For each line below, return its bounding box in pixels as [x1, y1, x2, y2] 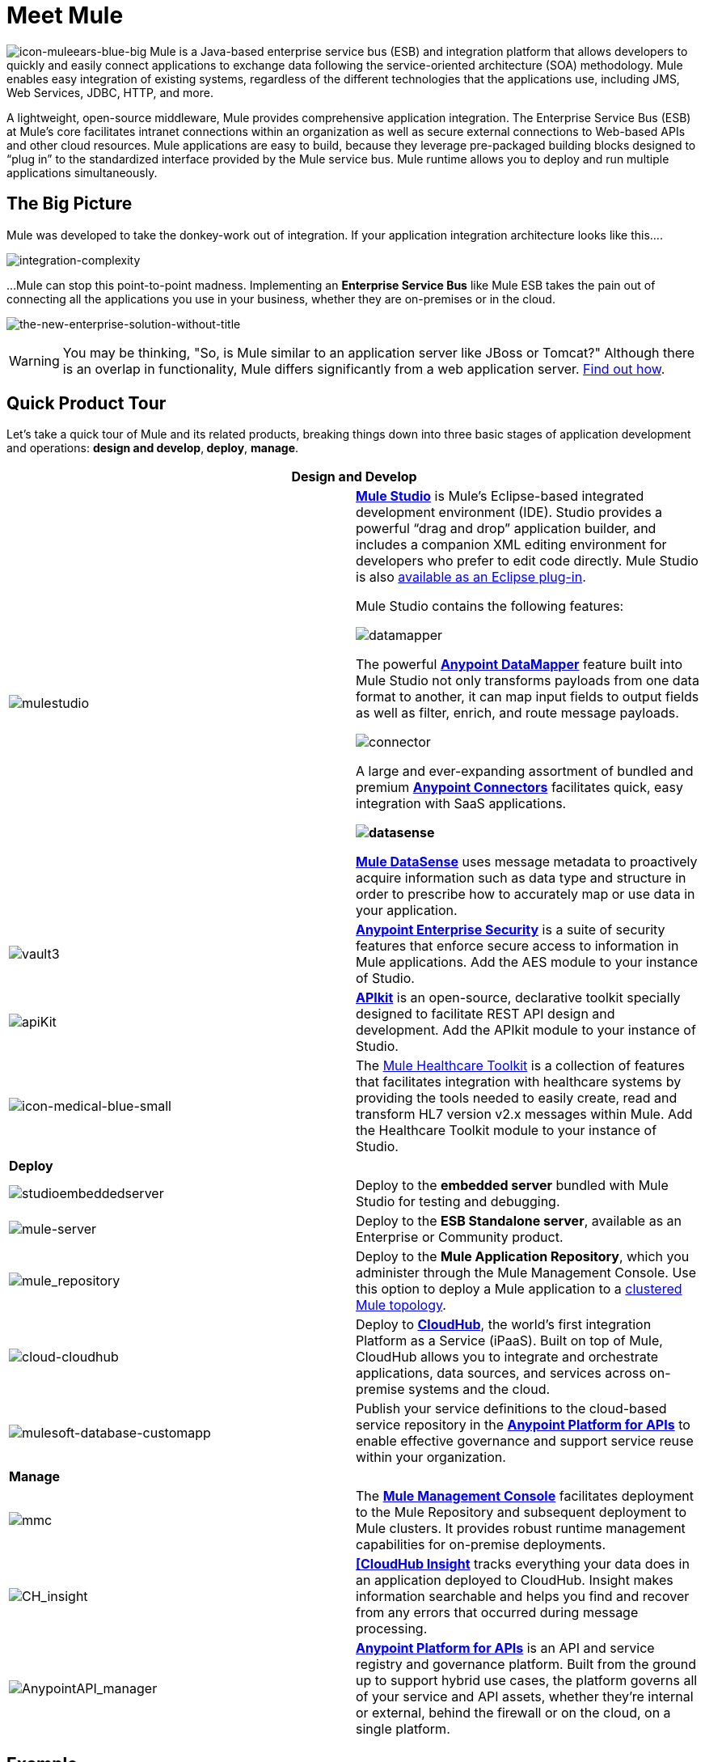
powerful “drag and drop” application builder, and [356, 520, 656, 537]
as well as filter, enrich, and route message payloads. [356, 705, 679, 722]
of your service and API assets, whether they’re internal [356, 1688, 694, 1705]
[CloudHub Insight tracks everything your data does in [356, 1556, 690, 1573]
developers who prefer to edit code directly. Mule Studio [356, 553, 699, 570]
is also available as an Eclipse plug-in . [356, 569, 586, 586]
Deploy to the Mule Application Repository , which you [356, 1248, 690, 1265]
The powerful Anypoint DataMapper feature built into [356, 656, 683, 673]
